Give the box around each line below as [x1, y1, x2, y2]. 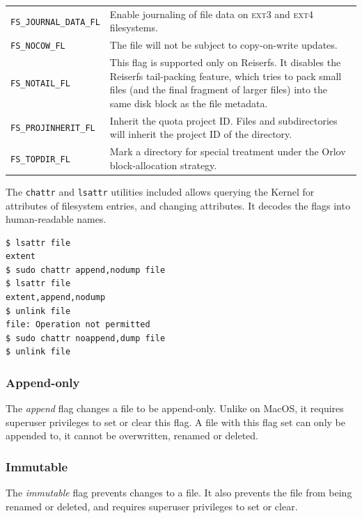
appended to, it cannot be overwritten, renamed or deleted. [6, 428, 259, 443]
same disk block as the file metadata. [109, 95, 268, 110]
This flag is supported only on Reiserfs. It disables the [109, 55, 341, 70]
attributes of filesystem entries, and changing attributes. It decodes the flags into [6, 198, 350, 212]
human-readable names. [6, 212, 107, 226]
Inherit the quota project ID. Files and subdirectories [109, 113, 338, 127]
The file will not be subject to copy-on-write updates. [109, 38, 338, 52]
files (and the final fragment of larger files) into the [109, 82, 328, 97]
